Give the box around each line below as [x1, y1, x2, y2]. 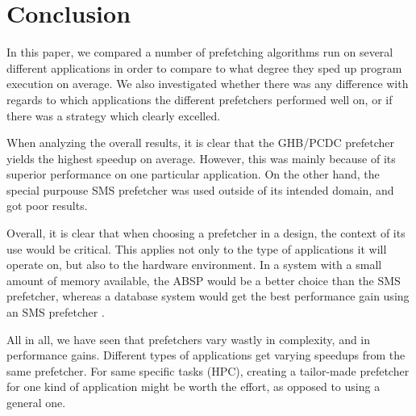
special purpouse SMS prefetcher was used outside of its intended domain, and [6, 181, 394, 198]
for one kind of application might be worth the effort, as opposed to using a [6, 378, 381, 395]
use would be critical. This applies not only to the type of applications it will [6, 240, 387, 257]
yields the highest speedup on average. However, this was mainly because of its [6, 149, 396, 166]
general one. [6, 394, 66, 410]
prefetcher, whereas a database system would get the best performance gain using [6, 288, 410, 305]
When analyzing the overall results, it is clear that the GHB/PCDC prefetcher [6, 134, 394, 151]
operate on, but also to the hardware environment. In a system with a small [6, 256, 382, 273]
